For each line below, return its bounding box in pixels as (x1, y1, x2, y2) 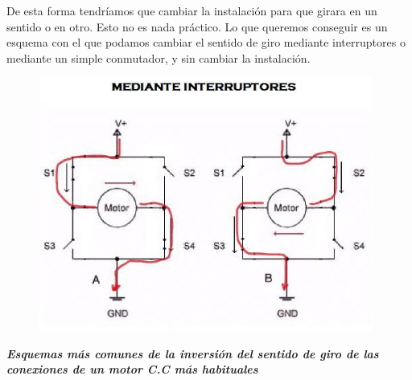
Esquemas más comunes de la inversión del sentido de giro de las (6, 345, 379, 362)
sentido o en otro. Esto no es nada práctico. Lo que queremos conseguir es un (6, 18, 388, 35)
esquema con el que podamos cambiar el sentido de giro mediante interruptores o (6, 34, 406, 51)
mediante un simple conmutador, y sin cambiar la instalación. (6, 49, 311, 66)
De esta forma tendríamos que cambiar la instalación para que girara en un (6, 2, 377, 18)
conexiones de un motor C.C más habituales (6, 361, 258, 378)
